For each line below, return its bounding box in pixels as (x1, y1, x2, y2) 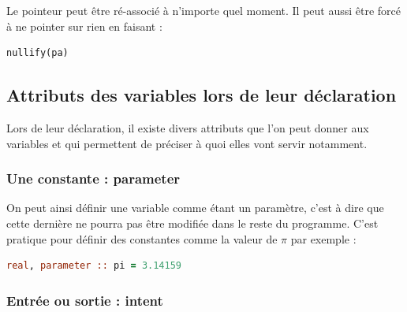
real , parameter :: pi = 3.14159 (6, 260, 182, 272)
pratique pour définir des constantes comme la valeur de (6, 230, 278, 247)
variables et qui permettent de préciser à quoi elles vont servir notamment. (6, 135, 368, 151)
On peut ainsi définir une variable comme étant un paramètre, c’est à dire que (6, 199, 384, 216)
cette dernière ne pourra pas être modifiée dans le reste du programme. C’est (6, 214, 379, 231)
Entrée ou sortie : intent (6, 290, 163, 310)
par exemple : (290, 230, 357, 247)
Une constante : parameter (6, 169, 181, 188)
